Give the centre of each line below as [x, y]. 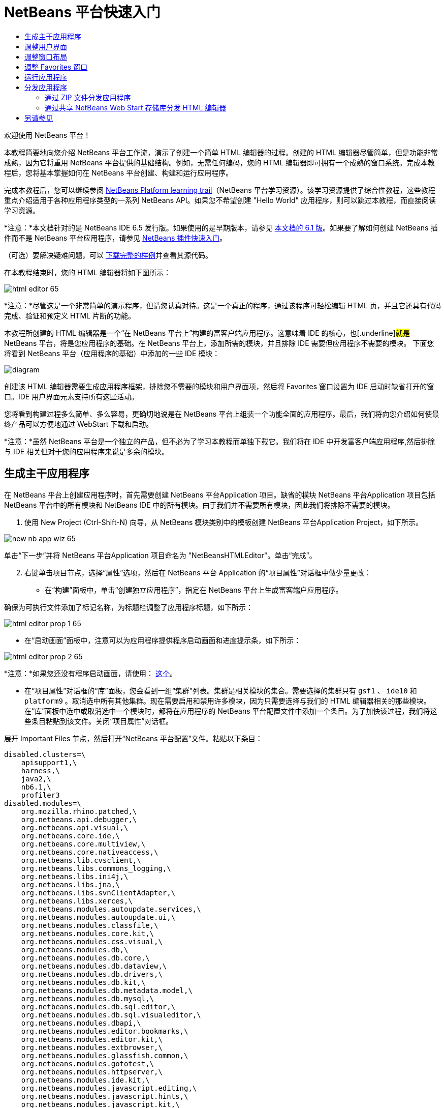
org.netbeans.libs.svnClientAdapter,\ [98, 893]
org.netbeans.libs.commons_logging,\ [96, 868]
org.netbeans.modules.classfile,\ [90, 925]
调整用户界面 [46, 46]
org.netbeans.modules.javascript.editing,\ [109, 1088]
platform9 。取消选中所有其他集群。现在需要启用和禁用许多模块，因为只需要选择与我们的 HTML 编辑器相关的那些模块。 [228, 701]
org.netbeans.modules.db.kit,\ [83, 982]
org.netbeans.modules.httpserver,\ [92, 1072]
